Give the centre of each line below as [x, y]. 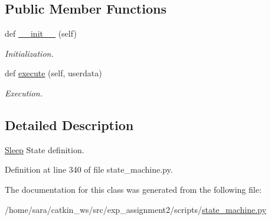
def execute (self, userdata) [53, 73]
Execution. [24, 93]
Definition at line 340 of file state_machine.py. [89, 169]
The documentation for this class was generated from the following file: [133, 189]
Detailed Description [69, 124]
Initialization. [29, 53]
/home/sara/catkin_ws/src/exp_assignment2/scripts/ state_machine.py [135, 209]
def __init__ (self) [41, 33]
